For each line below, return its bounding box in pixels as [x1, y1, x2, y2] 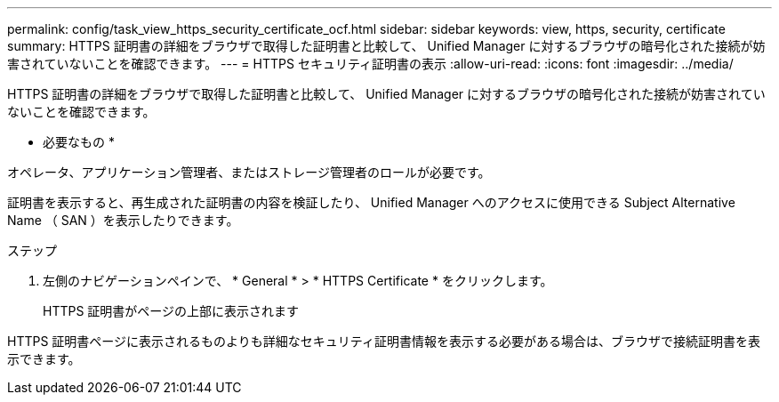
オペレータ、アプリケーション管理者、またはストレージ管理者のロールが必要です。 [7, 165, 491, 180]
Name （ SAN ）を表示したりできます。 [7, 213, 239, 228]
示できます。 [7, 351, 81, 366]
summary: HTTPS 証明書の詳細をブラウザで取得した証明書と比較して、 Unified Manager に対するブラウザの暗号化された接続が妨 [7, 38, 766, 53]
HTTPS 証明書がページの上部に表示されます [43, 303, 300, 318]
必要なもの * [43, 134, 115, 149]
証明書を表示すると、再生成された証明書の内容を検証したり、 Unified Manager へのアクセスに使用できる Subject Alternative [7, 195, 735, 210]
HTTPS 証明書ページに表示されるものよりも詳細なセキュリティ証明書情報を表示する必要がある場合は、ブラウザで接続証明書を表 [7, 334, 760, 349]
